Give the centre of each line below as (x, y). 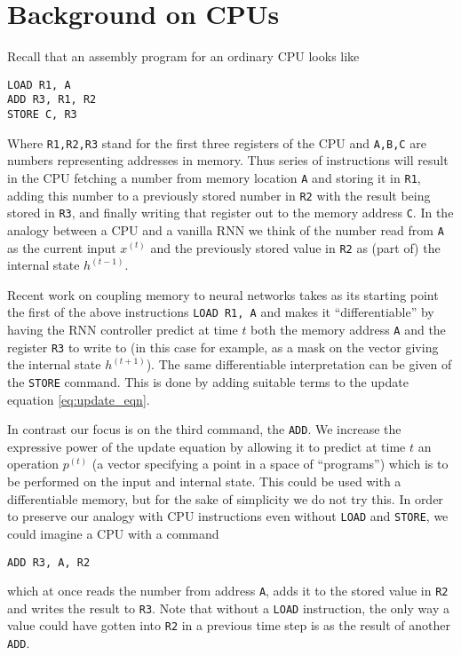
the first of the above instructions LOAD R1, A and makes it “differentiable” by (221, 312)
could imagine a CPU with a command (113, 533)
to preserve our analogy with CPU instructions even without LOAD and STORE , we (228, 516)
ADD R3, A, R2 (49, 562)
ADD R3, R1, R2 (52, 100)
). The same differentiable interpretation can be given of (299, 364)
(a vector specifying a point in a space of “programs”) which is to (270, 464)
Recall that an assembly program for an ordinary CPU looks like (183, 56)
